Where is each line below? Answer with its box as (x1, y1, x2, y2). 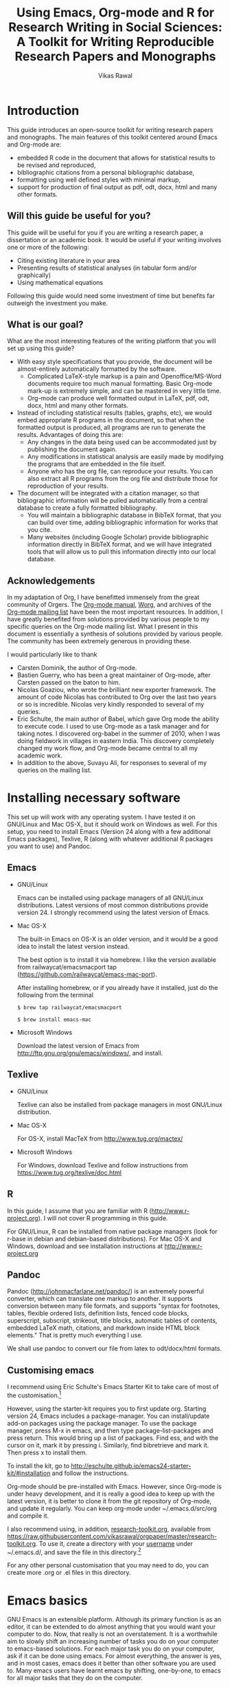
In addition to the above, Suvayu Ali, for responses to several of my (16, 759, 207, 767)
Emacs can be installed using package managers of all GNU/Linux (16, 893, 204, 902)
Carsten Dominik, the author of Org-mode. (16, 664, 137, 672)
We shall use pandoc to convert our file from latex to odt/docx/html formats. (7, 1344, 222, 1353)
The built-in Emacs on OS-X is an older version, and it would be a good (16, 934, 218, 943)
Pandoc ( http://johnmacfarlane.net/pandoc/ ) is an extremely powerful (7, 1287, 205, 1296)
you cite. (27, 526, 52, 534)
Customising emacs (7, 1364, 95, 1376)
